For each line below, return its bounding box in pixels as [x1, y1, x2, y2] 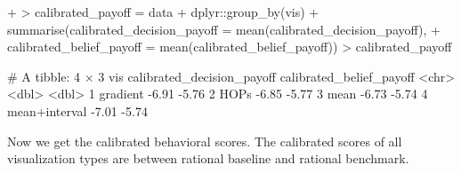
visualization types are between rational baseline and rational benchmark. [7, 149, 409, 168]
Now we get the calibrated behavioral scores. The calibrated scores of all [7, 131, 402, 150]
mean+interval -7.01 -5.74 [7, 101, 148, 120]
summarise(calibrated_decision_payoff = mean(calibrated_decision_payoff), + [7, 20, 441, 38]
